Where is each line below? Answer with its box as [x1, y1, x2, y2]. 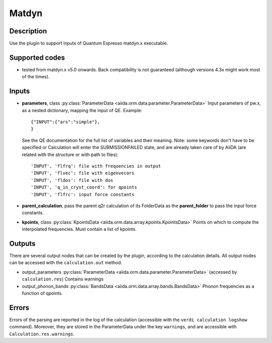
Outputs [9, 239, 36, 248]
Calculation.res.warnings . [9, 331, 75, 337]
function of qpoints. [22, 290, 63, 296]
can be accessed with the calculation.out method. [9, 260, 122, 266]
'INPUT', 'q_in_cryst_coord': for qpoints [31, 184, 138, 190]
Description [9, 27, 47, 35]
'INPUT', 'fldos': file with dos [31, 177, 113, 183]
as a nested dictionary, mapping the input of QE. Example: [22, 107, 143, 113]
